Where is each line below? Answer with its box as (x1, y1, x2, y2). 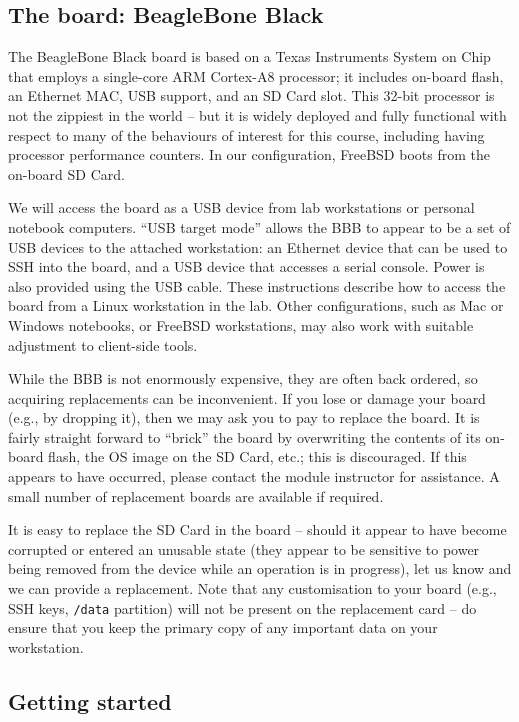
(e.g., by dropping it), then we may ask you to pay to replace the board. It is (8, 407, 480, 428)
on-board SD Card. (8, 163, 125, 184)
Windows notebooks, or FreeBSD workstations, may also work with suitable (8, 314, 474, 335)
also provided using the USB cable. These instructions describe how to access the (8, 275, 506, 296)
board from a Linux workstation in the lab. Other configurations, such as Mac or (8, 295, 504, 316)
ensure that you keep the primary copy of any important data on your (8, 617, 438, 638)
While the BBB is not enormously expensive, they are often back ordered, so (8, 368, 478, 389)
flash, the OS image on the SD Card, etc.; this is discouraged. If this (48, 446, 467, 467)
